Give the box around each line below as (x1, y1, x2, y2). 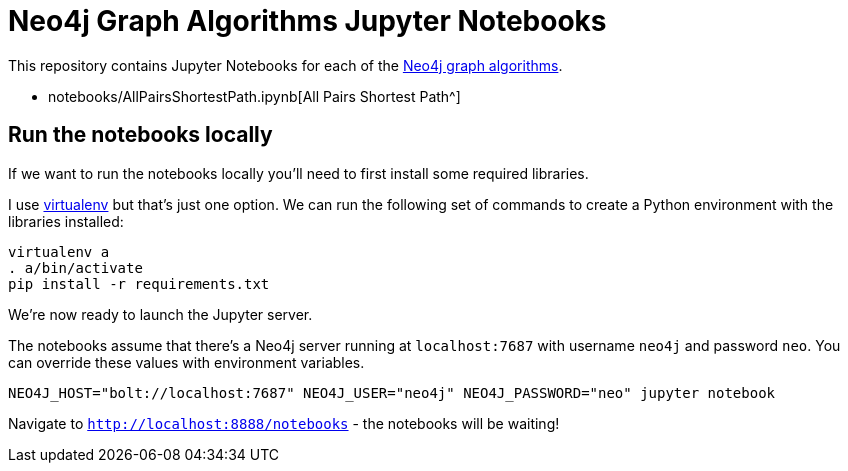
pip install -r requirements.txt (8, 275, 270, 292)
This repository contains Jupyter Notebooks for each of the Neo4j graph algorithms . (8, 56, 563, 74)
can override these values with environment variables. (8, 353, 365, 371)
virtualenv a (8, 243, 110, 260)
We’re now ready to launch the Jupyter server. (8, 305, 313, 323)
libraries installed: (8, 212, 124, 230)
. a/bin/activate (8, 259, 143, 276)
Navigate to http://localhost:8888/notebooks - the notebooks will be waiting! (8, 414, 560, 432)
